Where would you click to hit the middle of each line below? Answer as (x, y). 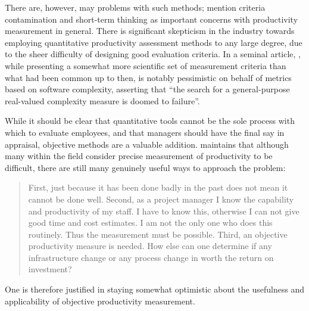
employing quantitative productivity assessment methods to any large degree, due (154, 42)
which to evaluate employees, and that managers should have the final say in (145, 132)
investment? (50, 269)
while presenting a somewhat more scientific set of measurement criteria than (146, 65)
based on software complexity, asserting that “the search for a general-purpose (147, 89)
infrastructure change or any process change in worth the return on (151, 257)
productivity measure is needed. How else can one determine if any (150, 246)
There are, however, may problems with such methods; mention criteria (135, 7)
